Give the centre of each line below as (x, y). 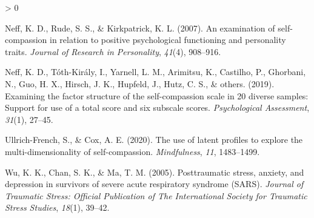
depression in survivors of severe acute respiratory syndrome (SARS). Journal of (154, 184)
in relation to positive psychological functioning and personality (168, 40)
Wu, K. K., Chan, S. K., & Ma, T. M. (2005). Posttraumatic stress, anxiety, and (155, 172)
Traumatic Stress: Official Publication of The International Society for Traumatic (156, 195)
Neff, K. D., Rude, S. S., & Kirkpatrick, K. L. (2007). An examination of (140, 28)
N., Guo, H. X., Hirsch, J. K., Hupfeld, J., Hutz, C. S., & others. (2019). (140, 83)
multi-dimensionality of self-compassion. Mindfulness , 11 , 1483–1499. (132, 151)
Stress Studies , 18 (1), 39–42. (57, 207)
